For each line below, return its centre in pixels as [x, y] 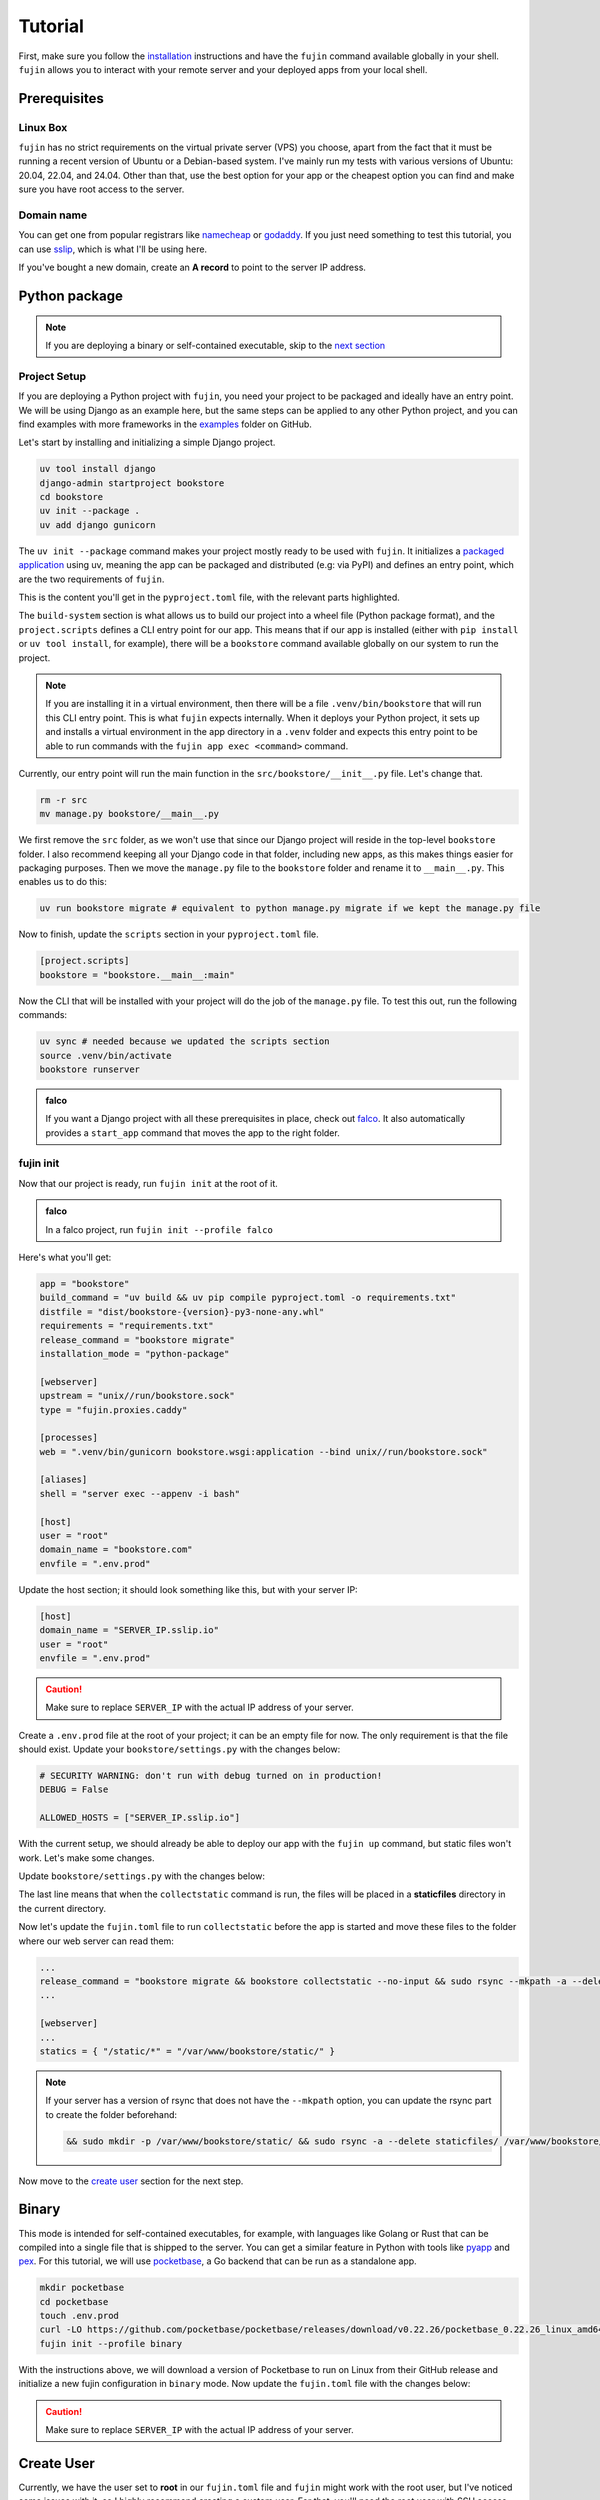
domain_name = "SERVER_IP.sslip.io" [129, 1630]
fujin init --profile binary [111, 2343]
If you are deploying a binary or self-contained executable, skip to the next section [215, 345]
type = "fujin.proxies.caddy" [113, 1409]
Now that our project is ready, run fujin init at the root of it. [148, 1183]
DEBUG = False [74, 1789]
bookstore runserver [89, 1069]
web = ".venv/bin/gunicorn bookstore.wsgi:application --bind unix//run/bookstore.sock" [264, 1451]
